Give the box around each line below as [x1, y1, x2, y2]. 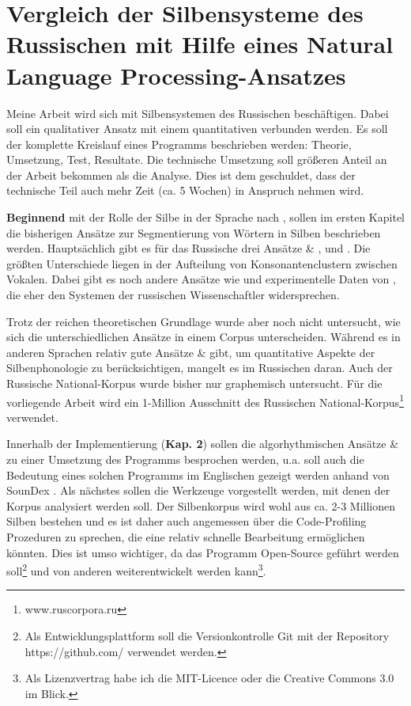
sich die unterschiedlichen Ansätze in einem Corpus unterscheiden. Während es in [6, 328, 401, 345]
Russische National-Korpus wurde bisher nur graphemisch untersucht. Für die [6, 375, 383, 391]
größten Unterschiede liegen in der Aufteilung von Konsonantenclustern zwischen [6, 255, 398, 271]
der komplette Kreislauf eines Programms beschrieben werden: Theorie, [6, 135, 352, 152]
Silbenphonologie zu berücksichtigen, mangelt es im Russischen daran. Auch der [6, 359, 393, 376]
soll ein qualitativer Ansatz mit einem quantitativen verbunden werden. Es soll [6, 120, 388, 137]
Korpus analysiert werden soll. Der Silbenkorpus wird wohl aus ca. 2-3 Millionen [6, 497, 396, 514]
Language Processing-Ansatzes [6, 59, 346, 91]
